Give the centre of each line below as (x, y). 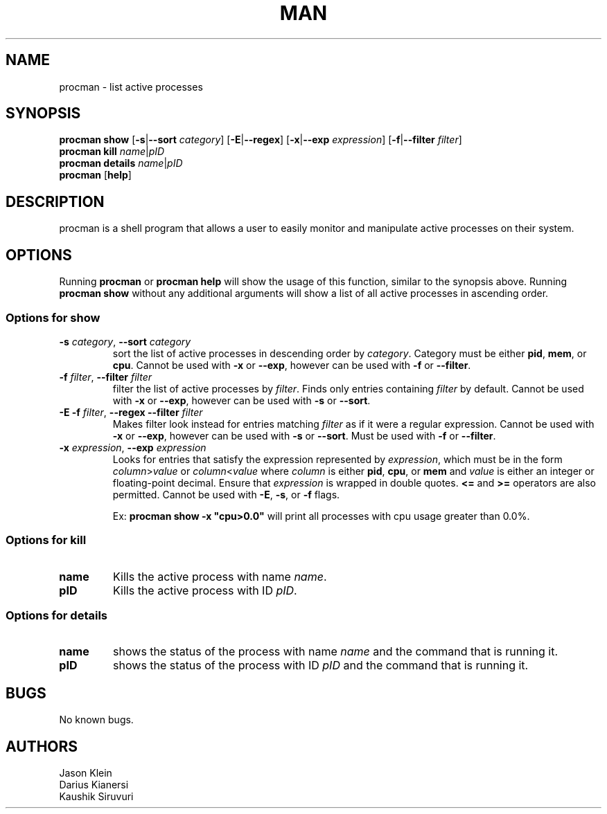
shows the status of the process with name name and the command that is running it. (336, 652)
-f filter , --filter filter (106, 377)
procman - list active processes (131, 87)
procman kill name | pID (112, 152)
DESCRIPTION (55, 201)
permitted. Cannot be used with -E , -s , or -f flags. (226, 494)
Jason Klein (86, 773)
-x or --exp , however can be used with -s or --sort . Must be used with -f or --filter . (304, 435)
